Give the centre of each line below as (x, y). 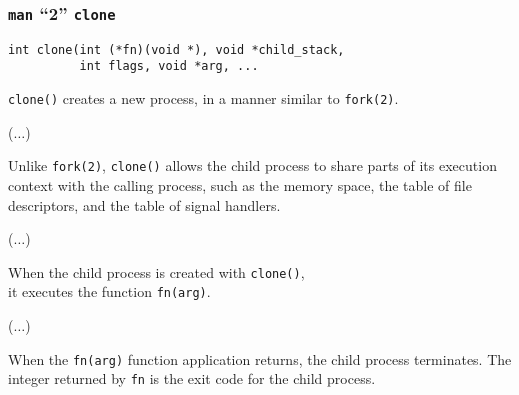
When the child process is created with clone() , (156, 271)
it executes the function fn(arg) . (109, 291)
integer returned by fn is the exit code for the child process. (192, 378)
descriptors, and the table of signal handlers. (144, 204)
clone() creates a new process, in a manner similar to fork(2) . (203, 98)
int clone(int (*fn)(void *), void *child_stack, (176, 49)
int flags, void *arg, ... (169, 66)
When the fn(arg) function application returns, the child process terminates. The (260, 358)
